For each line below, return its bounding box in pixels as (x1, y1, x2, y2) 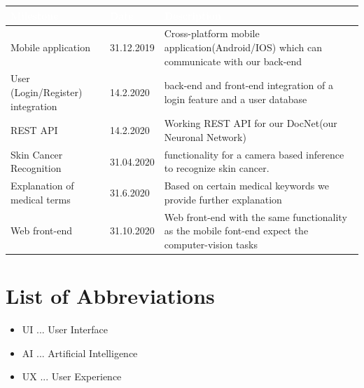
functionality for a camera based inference (164, 147, 344, 161)
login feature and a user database (164, 91, 307, 106)
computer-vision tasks (164, 236, 258, 251)
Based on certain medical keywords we (164, 178, 329, 193)
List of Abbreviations (6, 281, 215, 310)
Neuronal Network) (164, 130, 246, 144)
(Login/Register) (10, 84, 83, 99)
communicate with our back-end (164, 53, 302, 68)
